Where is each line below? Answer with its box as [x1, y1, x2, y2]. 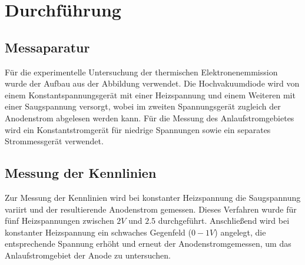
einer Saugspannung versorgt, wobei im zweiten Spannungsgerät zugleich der [5, 100, 281, 112]
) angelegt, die [214, 226, 266, 238]
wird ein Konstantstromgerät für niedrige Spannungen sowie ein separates [5, 123, 271, 135]
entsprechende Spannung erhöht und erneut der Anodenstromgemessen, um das [5, 237, 291, 250]
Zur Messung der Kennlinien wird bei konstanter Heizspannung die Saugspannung [5, 191, 301, 203]
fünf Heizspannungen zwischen [5, 214, 114, 227]
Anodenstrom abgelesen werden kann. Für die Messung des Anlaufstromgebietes [5, 111, 294, 124]
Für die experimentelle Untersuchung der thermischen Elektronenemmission [5, 65, 278, 78]
